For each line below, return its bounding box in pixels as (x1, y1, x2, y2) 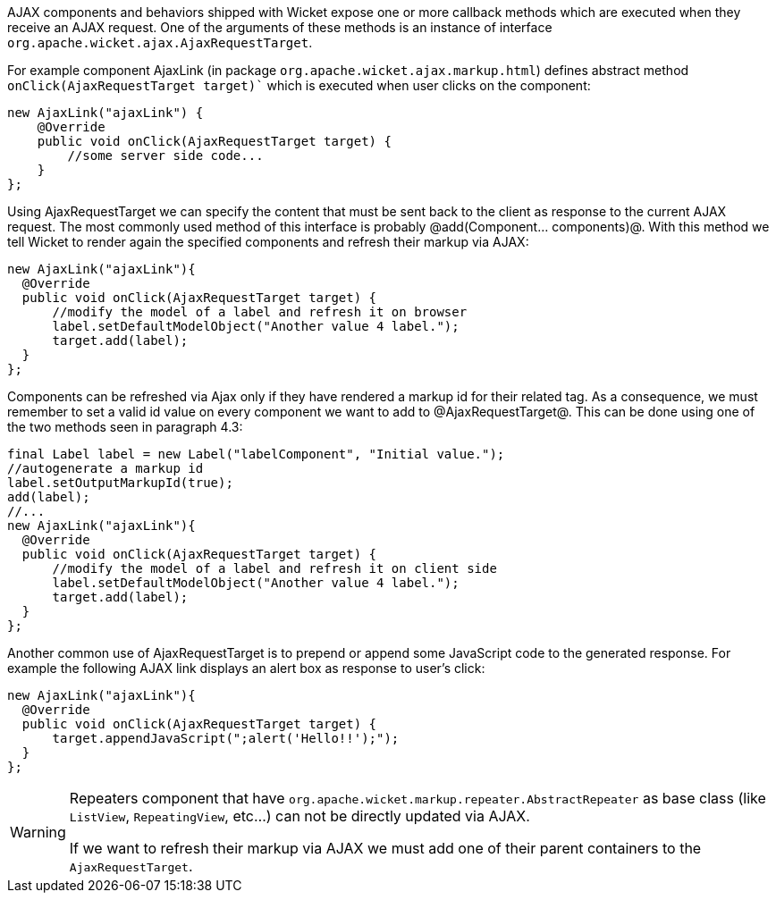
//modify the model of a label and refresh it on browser (52, 305, 468, 319)
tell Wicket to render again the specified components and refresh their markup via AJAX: (7, 234, 529, 249)
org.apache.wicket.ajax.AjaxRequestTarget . (7, 35, 313, 50)
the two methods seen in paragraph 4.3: (7, 419, 243, 434)
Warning (10, 823, 66, 841)
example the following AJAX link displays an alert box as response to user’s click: (7, 660, 485, 676)
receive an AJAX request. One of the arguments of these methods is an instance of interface (7, 20, 552, 35)
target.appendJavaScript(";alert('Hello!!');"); (52, 731, 400, 745)
